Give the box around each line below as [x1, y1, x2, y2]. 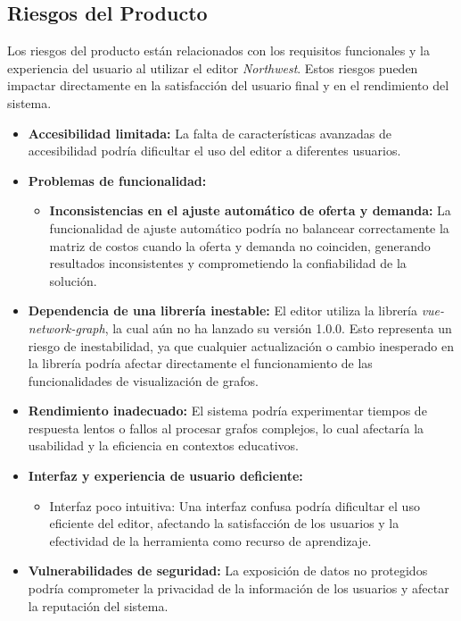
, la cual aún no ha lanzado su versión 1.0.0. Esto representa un [104, 318, 452, 337]
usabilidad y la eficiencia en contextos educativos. [28, 436, 299, 455]
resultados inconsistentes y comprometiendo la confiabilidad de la [49, 254, 407, 273]
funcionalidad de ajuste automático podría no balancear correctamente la [49, 218, 449, 237]
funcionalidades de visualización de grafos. [28, 371, 259, 390]
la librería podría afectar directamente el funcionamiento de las [28, 354, 373, 373]
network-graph [28, 318, 105, 337]
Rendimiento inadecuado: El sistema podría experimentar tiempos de [28, 401, 427, 420]
